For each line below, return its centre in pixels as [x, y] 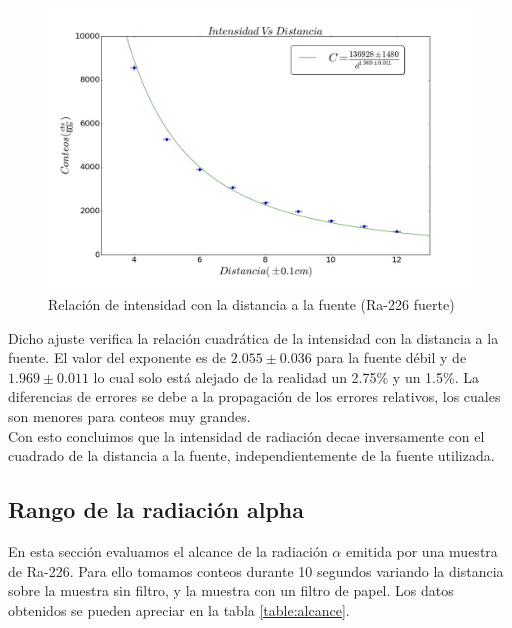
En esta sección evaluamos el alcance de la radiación [168, 550]
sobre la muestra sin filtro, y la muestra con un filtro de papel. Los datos [231, 590]
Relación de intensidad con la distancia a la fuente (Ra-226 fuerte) [251, 303]
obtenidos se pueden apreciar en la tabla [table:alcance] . [179, 609]
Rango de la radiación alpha [156, 509]
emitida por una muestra [421, 550]
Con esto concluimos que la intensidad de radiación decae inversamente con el [246, 435]
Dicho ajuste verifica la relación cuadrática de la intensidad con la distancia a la [253, 337]
